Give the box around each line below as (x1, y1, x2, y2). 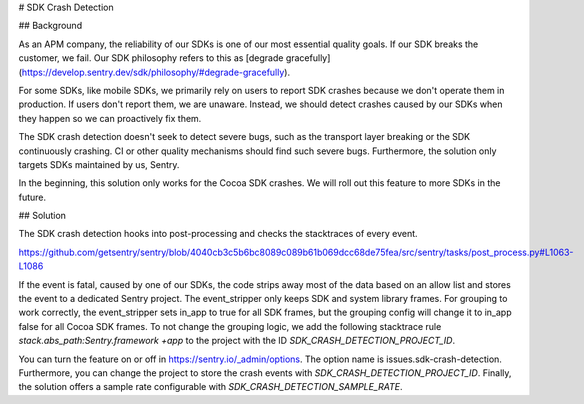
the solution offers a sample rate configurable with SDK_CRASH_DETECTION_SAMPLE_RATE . (18, 381, 404, 393)
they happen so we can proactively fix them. (18, 112, 202, 124)
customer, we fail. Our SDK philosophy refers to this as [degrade (18, 52, 284, 64)
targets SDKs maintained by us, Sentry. (18, 158, 180, 170)
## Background (18, 20, 83, 32)
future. (18, 191, 47, 203)
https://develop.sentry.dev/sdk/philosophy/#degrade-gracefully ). (21, 66, 290, 78)
